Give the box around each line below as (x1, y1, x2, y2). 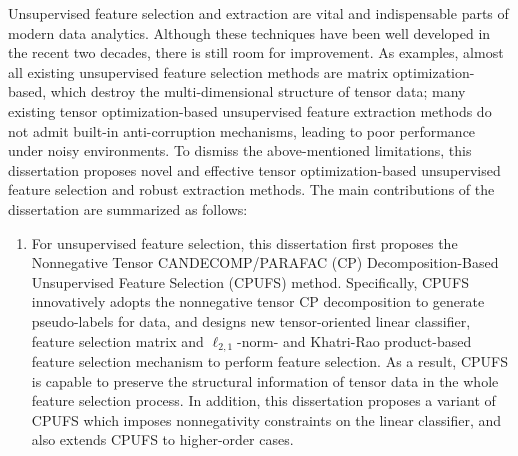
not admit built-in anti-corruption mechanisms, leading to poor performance (8, 120, 476, 141)
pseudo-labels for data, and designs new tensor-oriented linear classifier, (31, 310, 471, 331)
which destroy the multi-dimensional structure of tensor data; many (50, 81, 466, 102)
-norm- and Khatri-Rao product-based (237, 330, 472, 351)
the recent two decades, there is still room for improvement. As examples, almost (8, 42, 504, 63)
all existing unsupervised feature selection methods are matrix (8, 61, 389, 82)
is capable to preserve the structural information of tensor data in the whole (31, 370, 499, 391)
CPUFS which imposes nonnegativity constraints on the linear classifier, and (31, 409, 502, 430)
